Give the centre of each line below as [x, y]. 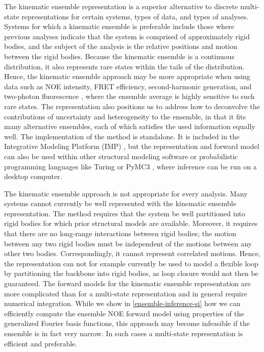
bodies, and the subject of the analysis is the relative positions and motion [121, 46]
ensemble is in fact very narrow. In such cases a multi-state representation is [124, 333]
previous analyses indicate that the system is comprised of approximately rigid [127, 36]
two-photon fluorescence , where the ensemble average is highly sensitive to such [129, 96]
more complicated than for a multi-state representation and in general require [126, 293]
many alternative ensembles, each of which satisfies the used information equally [130, 126]
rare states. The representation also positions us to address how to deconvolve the [132, 106]
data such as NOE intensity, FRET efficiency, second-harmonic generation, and [128, 86]
